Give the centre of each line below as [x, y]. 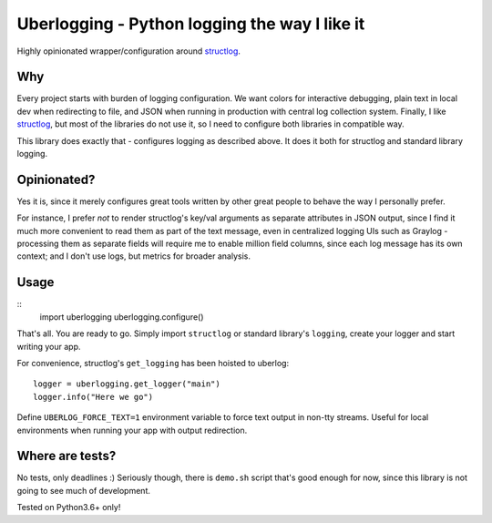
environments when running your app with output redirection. [132, 430]
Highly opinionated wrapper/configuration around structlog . [129, 51]
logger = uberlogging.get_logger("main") [127, 384]
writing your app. [49, 346]
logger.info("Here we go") [93, 397]
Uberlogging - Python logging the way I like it [191, 24]
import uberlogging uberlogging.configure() [122, 317]
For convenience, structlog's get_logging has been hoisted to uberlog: [153, 363]
